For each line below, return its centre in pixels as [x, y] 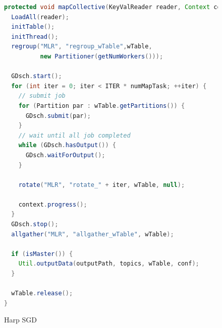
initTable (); [33, 27]
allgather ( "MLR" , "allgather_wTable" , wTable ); [93, 234]
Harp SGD [20, 320]
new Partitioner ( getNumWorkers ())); [102, 56]
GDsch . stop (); [35, 224]
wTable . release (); [42, 293]
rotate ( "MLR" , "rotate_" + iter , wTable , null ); [102, 185]
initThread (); [35, 37]
